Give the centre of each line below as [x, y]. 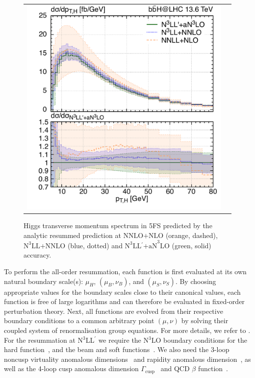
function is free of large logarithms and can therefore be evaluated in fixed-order [124, 301]
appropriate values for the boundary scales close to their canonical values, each [122, 292]
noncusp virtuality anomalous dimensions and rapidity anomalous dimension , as [127, 359]
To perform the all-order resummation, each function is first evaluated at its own [125, 271]
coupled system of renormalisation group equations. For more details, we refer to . [127, 330]
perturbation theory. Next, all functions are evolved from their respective [114, 311]
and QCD [175, 368]
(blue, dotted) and [95, 245]
